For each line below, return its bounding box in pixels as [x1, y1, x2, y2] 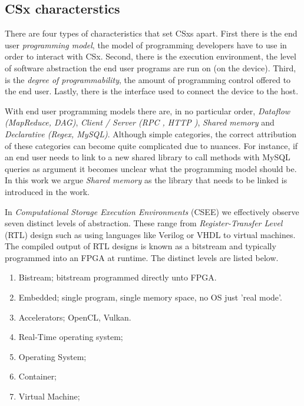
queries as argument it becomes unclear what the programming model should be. [5, 162, 297, 174]
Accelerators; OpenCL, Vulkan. [18, 311, 131, 323]
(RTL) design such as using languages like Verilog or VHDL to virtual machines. [5, 228, 296, 240]
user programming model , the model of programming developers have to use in [5, 38, 287, 51]
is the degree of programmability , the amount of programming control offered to [5, 73, 291, 85]
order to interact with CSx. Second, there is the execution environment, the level [5, 50, 296, 62]
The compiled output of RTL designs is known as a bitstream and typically [5, 240, 276, 252]
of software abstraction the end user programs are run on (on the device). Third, [5, 61, 296, 74]
